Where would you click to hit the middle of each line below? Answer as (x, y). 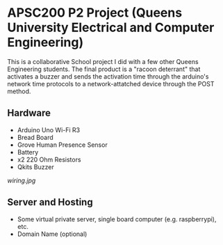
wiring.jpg (22, 180)
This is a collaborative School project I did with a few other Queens (103, 61)
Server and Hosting (50, 202)
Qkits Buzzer (35, 167)
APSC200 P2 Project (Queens (95, 13)
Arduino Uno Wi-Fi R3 (49, 129)
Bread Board (35, 137)
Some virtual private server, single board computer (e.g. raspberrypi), (117, 219)
